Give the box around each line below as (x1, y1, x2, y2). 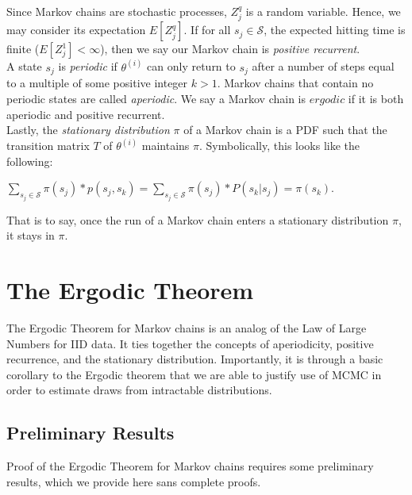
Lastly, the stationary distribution (6, 121, 170, 138)
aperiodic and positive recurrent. (6, 106, 165, 122)
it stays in (6, 227, 55, 244)
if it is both (348, 90, 404, 106)
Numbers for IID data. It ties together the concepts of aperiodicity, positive (6, 335, 374, 351)
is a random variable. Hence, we (245, 3, 401, 19)
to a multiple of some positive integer (6, 75, 188, 91)
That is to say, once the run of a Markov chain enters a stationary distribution (6, 211, 389, 228)
